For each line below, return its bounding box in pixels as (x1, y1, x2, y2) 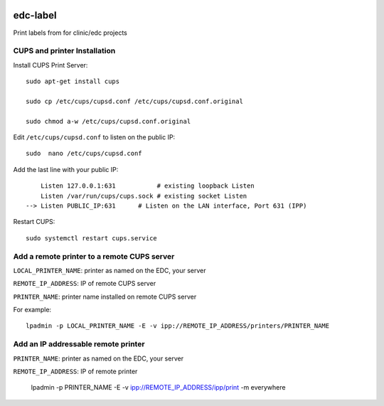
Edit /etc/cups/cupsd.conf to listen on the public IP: (13, 133, 176, 141)
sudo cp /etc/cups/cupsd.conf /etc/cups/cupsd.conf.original (26, 97, 243, 105)
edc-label (13, 9, 57, 21)
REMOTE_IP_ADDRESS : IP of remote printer (13, 367, 138, 375)
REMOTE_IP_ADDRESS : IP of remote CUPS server (13, 279, 156, 288)
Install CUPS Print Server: (13, 60, 88, 69)
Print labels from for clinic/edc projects (13, 28, 127, 37)
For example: (13, 306, 52, 314)
